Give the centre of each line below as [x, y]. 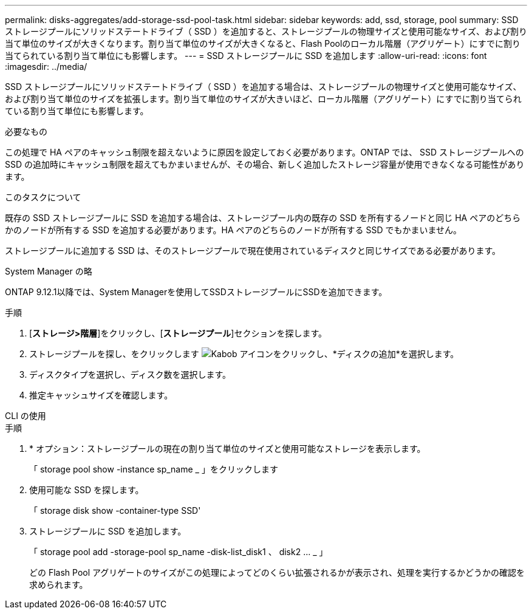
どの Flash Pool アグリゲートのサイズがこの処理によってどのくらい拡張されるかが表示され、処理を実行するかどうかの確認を [277, 572]
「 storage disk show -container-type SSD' [115, 510]
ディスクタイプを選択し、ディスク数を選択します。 [130, 374]
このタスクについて [43, 197]
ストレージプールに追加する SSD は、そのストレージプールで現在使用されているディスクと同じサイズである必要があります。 [253, 251]
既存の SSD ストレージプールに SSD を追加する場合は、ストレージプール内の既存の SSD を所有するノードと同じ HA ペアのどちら [263, 218]
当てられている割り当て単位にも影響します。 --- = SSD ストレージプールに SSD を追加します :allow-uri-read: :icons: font [246, 56]
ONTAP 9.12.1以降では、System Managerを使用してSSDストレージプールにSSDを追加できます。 [196, 292]
